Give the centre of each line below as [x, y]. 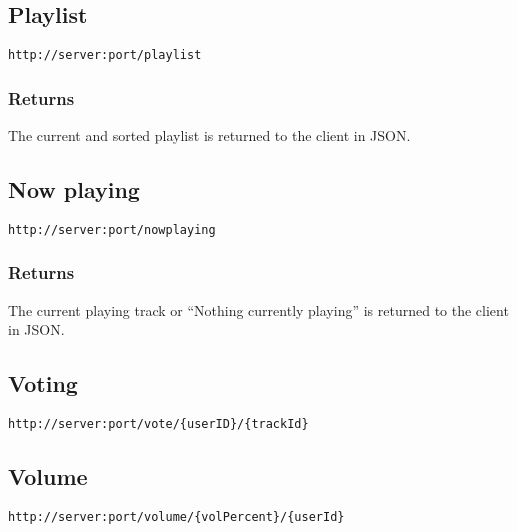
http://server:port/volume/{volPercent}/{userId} [176, 517]
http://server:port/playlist [105, 55]
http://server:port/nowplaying [112, 229]
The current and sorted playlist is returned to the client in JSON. [209, 135]
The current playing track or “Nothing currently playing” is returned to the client [258, 309]
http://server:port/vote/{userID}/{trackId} [158, 424]
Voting [43, 383]
